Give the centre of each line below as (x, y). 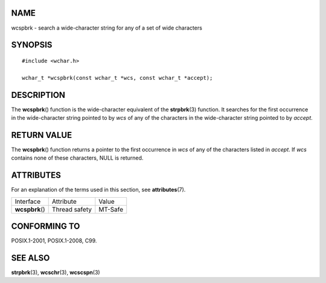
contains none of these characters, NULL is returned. (77, 158)
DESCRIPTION (38, 95)
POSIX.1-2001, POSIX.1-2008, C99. (54, 241)
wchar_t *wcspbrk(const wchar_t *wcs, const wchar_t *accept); (117, 78)
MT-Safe (111, 209)
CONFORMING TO (46, 226)
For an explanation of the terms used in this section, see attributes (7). (98, 190)
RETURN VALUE (42, 135)
